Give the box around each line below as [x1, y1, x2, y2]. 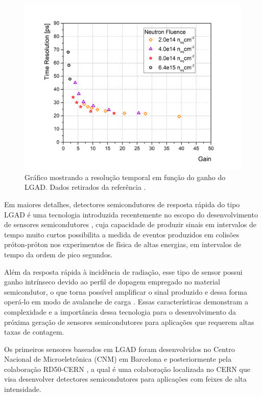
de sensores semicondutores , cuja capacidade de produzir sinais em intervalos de [4, 219, 256, 230]
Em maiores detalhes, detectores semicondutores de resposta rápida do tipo [4, 199, 240, 209]
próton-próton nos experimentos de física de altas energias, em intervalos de [4, 239, 242, 250]
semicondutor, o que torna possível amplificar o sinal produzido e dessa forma [4, 286, 247, 297]
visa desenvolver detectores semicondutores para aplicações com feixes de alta [4, 373, 247, 384]
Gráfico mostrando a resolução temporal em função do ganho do [25, 171, 226, 182]
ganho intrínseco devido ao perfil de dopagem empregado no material [4, 276, 220, 287]
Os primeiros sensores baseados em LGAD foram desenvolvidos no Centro [4, 343, 235, 354]
